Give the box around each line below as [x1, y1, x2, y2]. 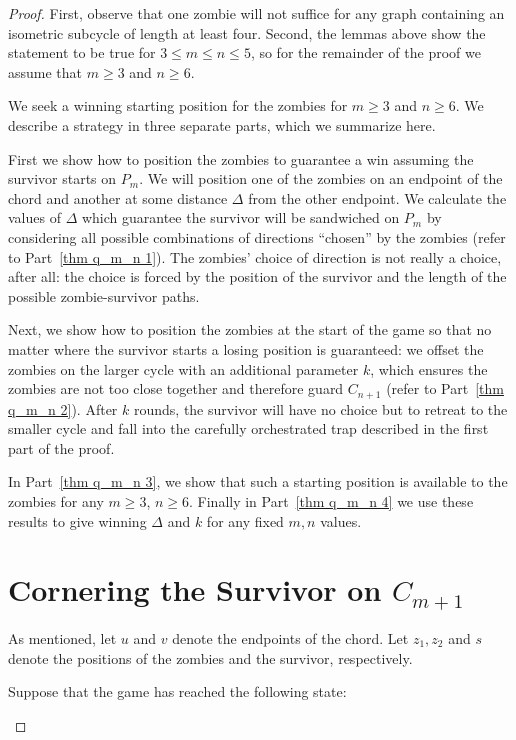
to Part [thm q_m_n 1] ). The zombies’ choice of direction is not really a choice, [8, 246, 502, 267]
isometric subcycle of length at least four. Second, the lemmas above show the [8, 22, 486, 43]
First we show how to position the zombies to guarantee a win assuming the [8, 148, 474, 169]
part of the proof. [8, 437, 115, 458]
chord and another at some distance [8, 187, 228, 208]
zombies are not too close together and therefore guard [8, 378, 344, 399]
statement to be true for [8, 42, 156, 63]
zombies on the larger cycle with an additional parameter [8, 358, 359, 379]
